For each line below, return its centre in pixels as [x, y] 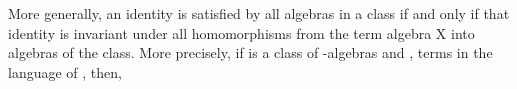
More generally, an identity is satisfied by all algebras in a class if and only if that [259, 13]
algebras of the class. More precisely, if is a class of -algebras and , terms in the [250, 52]
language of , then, [65, 71]
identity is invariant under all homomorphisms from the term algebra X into [241, 32]
